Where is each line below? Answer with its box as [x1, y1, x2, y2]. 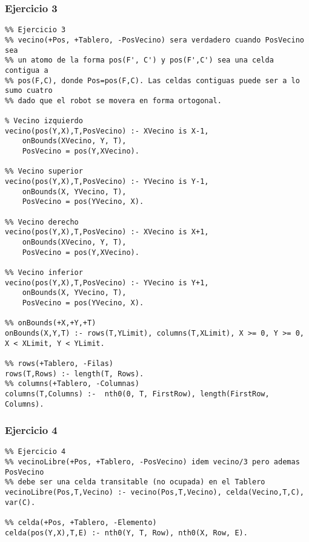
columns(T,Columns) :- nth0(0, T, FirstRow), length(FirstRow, [5, 389, 270, 398]
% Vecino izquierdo [5, 117, 83, 126]
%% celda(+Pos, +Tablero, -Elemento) [5, 518, 157, 527]
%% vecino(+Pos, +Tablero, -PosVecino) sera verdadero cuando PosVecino [5, 35, 304, 44]
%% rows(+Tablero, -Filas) [5, 359, 113, 368]
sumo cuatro [5, 86, 53, 95]
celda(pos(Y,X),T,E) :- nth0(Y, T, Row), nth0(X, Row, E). [5, 528, 248, 537]
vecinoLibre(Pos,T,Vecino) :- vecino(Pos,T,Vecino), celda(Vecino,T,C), [5, 488, 304, 496]
